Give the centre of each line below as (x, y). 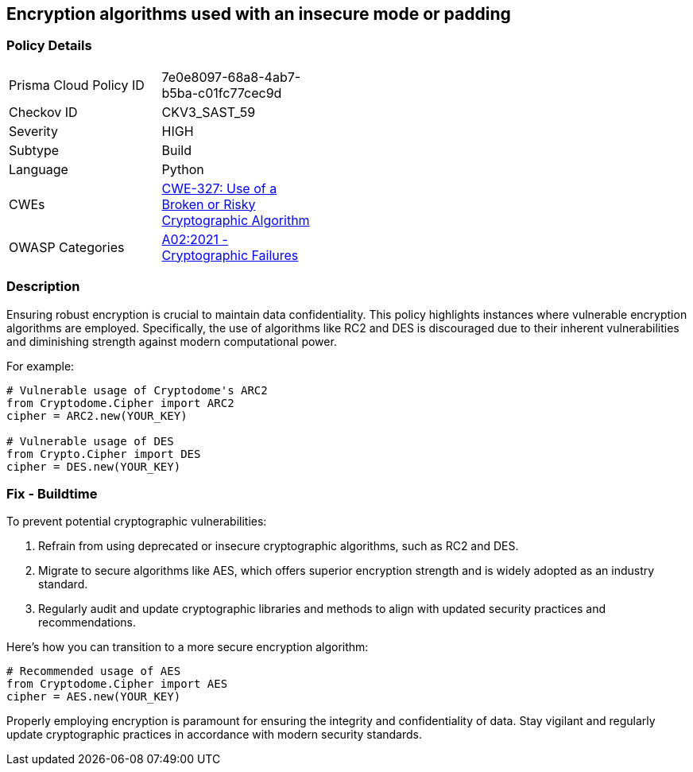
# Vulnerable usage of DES (90, 441)
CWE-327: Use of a (219, 188)
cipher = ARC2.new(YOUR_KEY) (97, 415)
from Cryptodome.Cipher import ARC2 (120, 403)
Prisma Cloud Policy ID (77, 85)
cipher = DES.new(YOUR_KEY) (94, 466)
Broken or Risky (209, 204)
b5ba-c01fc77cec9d (222, 93)
